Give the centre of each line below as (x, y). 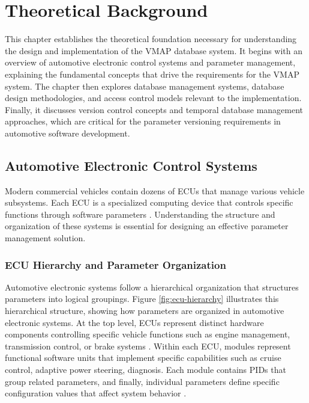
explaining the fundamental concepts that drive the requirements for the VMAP (152, 74)
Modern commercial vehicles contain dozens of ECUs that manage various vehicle (155, 190)
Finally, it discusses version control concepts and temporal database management (154, 109)
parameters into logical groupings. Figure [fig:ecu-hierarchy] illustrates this (142, 299)
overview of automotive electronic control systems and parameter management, (150, 62)
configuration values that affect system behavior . (96, 393)
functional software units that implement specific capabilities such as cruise (143, 358)
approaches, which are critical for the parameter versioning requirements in (143, 121)
